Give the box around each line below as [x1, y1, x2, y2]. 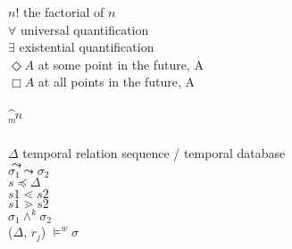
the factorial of [22, 3, 104, 21]
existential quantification [19, 37, 154, 56]
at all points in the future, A [38, 72, 195, 91]
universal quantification [20, 20, 149, 38]
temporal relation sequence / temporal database [22, 144, 286, 162]
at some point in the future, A [38, 54, 204, 73]
